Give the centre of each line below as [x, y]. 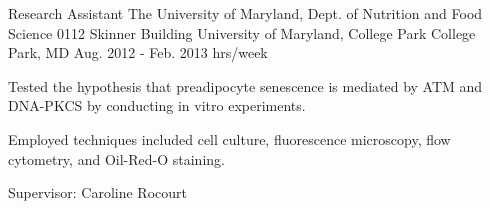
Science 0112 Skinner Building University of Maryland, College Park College [242, 32]
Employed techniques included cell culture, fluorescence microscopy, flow [229, 138]
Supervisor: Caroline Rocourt [97, 192]
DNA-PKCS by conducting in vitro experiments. [157, 105]
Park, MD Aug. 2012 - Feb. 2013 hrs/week [138, 52]
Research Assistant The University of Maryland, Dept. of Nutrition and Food [245, 13]
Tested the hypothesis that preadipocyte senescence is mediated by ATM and [245, 85]
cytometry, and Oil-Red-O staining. [116, 158]
